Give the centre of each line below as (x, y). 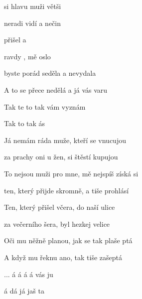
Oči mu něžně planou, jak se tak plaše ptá (68, 240)
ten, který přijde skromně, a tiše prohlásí (67, 190)
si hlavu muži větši (33, 6)
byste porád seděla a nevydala (50, 73)
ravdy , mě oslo (27, 56)
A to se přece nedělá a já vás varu (56, 89)
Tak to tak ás (25, 123)
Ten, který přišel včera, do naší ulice (60, 207)
